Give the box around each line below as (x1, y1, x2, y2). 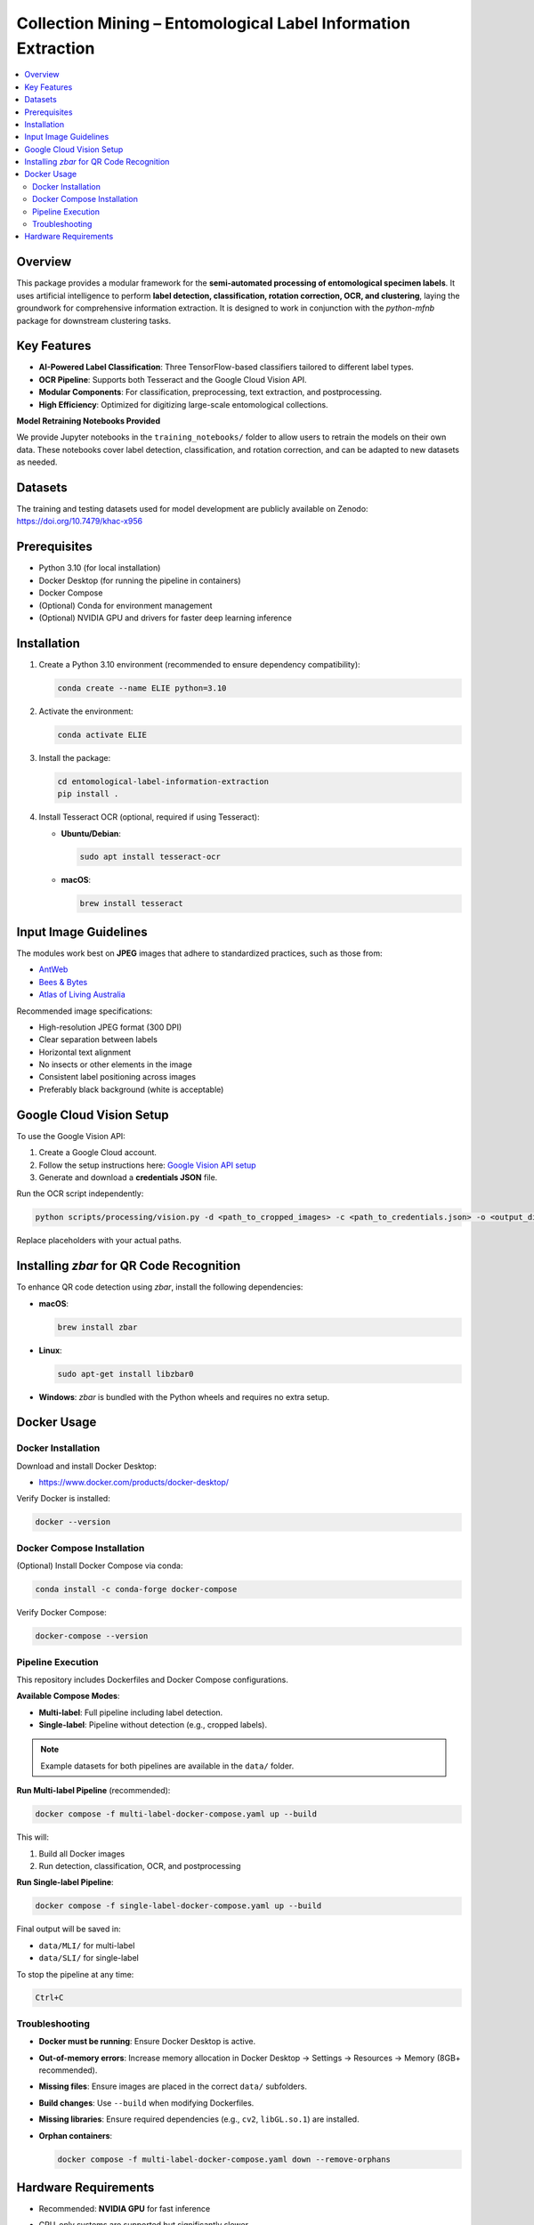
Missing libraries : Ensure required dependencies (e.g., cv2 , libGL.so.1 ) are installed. (38, 2114, 360, 2124)
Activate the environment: (38, 706, 133, 716)
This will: (16, 1832, 49, 1842)
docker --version (35, 1517, 111, 1527)
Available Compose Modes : (16, 1691, 120, 1702)
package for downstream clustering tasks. (16, 315, 172, 326)
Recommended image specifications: (16, 1006, 153, 1016)
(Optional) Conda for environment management (38, 600, 213, 611)
